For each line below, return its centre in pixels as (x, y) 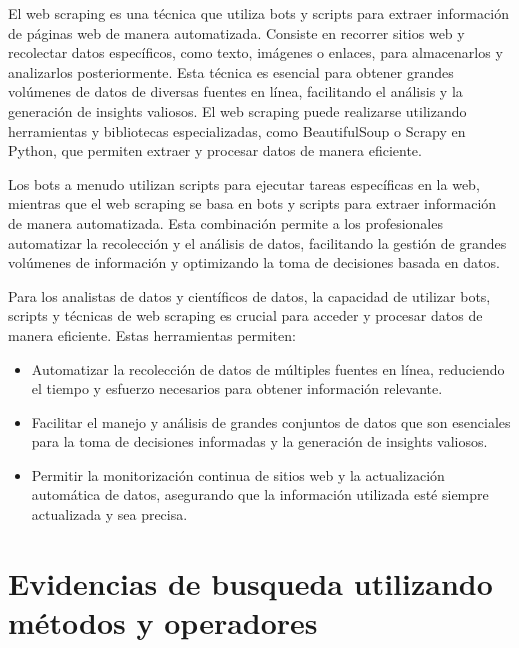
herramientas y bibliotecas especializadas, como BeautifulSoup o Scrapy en (237, 130)
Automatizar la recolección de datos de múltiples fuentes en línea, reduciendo (268, 368)
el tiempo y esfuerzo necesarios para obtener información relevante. (237, 388)
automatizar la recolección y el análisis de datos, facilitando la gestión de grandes (257, 242)
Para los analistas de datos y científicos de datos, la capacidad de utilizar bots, (249, 295)
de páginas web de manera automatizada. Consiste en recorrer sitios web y (236, 32)
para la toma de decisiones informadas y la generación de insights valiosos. (259, 441)
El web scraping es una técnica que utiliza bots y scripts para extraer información (258, 13)
